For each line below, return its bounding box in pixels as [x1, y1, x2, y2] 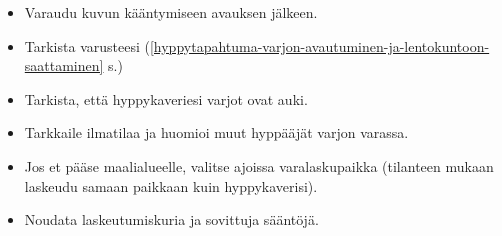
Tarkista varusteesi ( [24, 35, 150, 56]
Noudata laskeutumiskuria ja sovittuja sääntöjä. [24, 209, 319, 230]
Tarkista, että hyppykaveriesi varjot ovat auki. [24, 88, 308, 109]
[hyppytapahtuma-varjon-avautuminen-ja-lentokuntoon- [149, 35, 490, 56]
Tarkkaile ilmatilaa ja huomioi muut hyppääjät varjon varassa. [24, 122, 409, 143]
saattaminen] [24, 55, 104, 76]
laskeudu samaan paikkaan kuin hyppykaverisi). [24, 175, 318, 196]
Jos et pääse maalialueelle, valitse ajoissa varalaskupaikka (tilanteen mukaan [24, 155, 494, 176]
